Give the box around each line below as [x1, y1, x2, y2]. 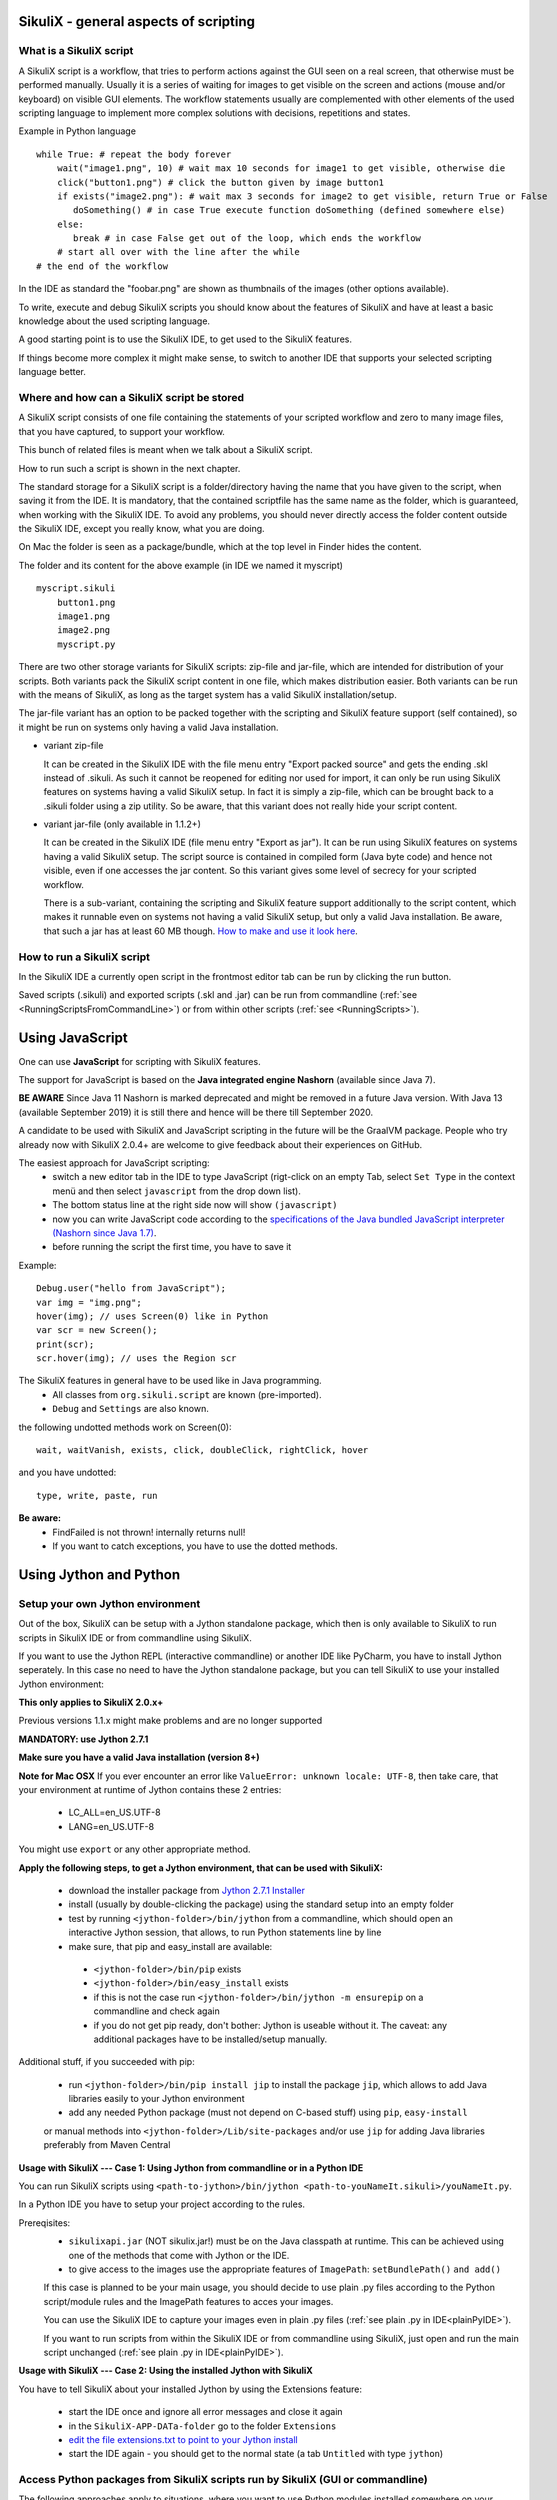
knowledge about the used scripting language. [18, 315, 210, 327]
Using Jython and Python [18, 1566, 181, 1583]
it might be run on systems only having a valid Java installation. [18, 721, 279, 733]
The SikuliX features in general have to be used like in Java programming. [18, 1375, 322, 1387]
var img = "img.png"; [36, 1296, 142, 1308]
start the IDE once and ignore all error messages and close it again [68, 2406, 344, 2418]
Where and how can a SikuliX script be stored [18, 390, 245, 404]
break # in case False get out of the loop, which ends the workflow [73, 233, 422, 244]
